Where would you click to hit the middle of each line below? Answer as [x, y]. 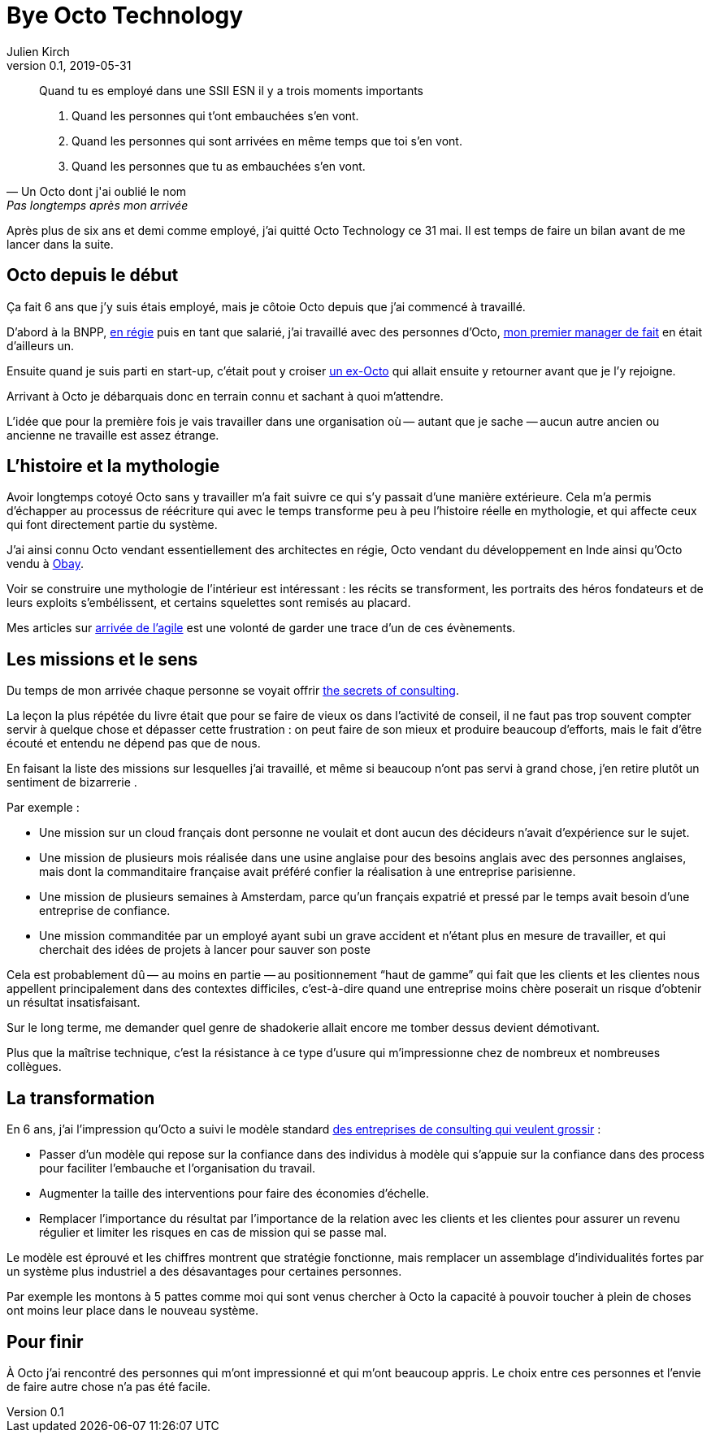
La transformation [81, 1098]
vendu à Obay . [45, 564]
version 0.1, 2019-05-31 [69, 65]
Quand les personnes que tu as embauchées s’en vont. [219, 166]
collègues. [34, 1067]
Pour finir [45, 1341]
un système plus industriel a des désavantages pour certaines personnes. [204, 1272]
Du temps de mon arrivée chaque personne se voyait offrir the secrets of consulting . [233, 691]
